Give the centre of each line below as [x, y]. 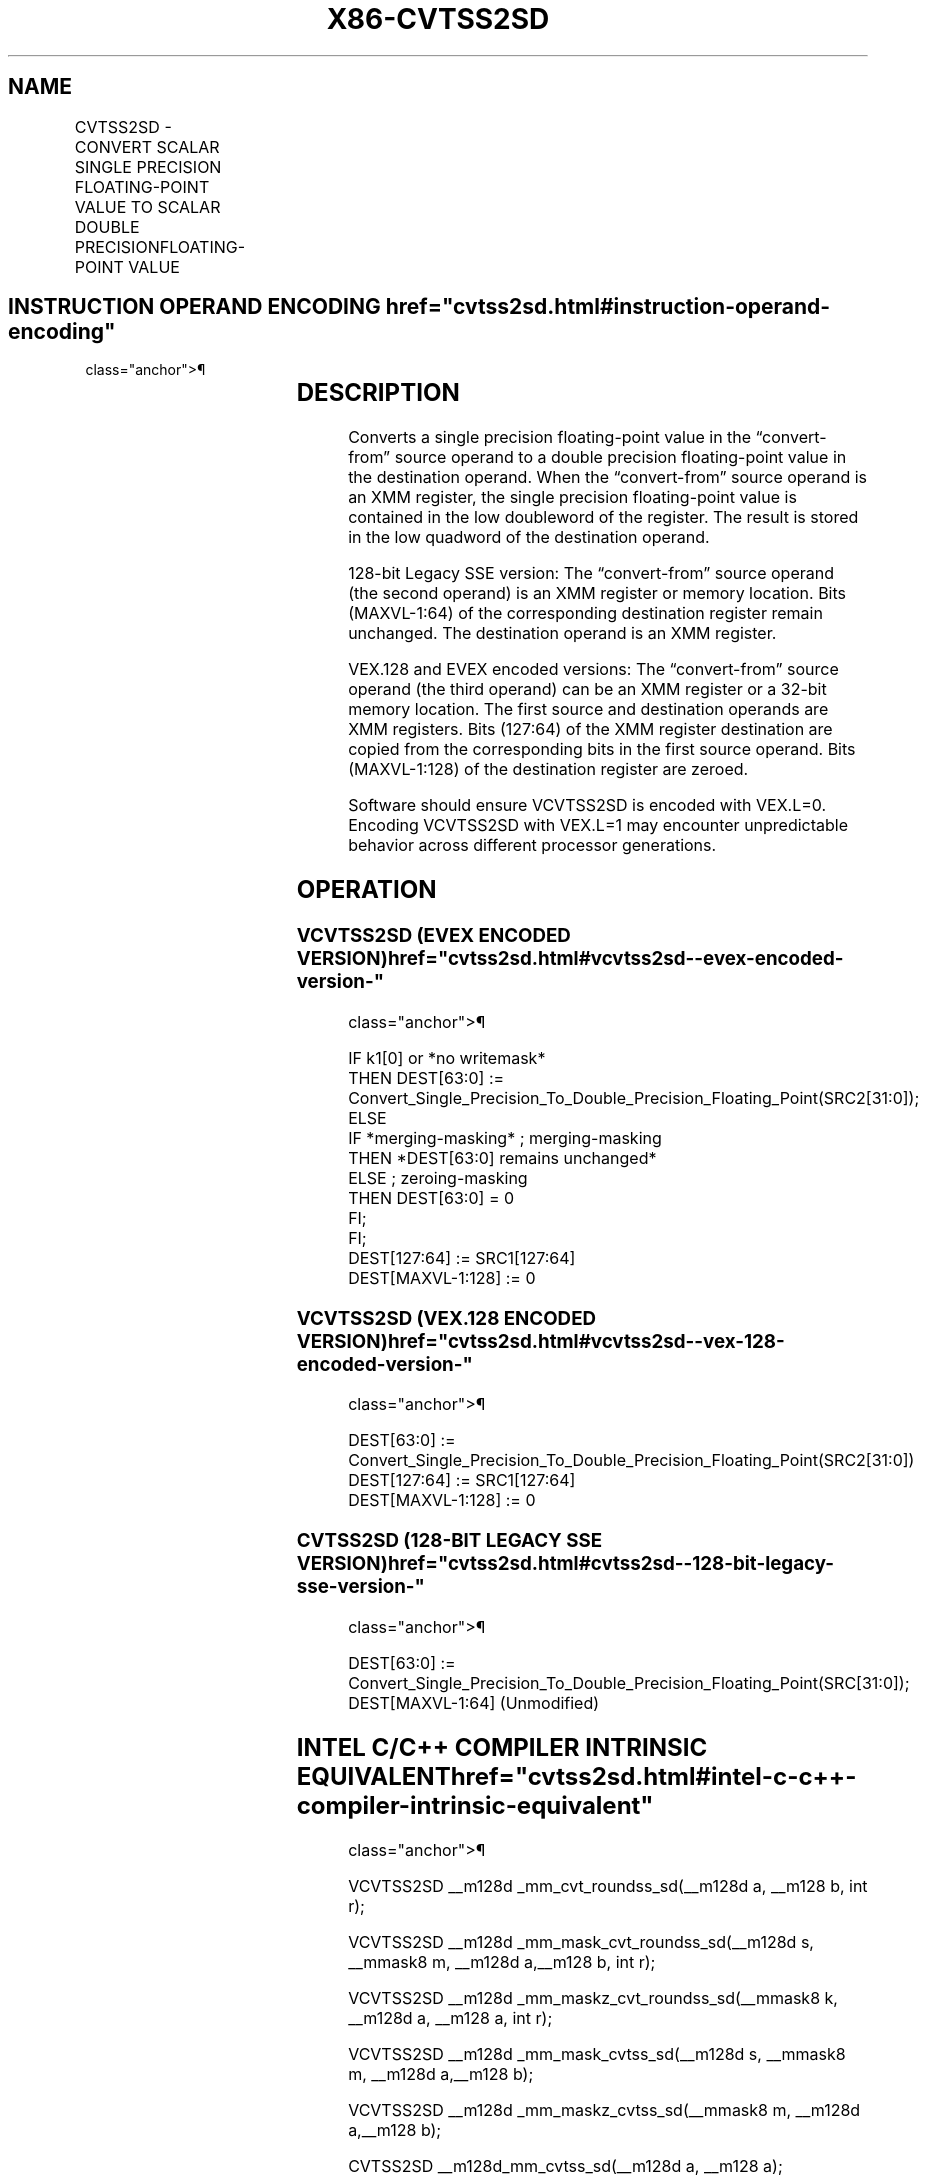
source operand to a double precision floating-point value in [620, 457]
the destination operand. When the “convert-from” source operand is [608, 477]
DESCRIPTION [378, 393]
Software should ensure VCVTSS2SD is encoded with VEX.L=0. [587, 805]
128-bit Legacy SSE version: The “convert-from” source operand [591, 573]
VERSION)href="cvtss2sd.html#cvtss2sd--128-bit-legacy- [565, 1564]
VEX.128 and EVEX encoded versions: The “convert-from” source [593, 669]
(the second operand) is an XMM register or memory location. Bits [597, 593]
